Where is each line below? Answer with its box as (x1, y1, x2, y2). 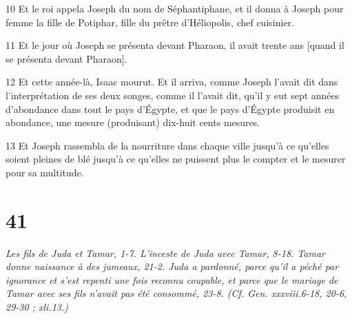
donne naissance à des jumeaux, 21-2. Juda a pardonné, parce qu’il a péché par (6, 259, 339, 274)
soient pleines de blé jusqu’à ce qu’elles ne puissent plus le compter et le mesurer (6, 152, 346, 166)
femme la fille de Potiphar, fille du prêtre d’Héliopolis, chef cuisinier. (6, 14, 294, 29)
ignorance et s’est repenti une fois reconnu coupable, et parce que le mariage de (6, 272, 338, 287)
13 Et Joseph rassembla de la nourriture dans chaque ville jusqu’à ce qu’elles (6, 138, 329, 152)
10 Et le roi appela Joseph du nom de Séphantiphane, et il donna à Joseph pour (6, 1, 344, 15)
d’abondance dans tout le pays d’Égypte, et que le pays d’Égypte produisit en (6, 101, 335, 116)
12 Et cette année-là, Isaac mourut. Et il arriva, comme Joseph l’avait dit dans (6, 74, 338, 89)
